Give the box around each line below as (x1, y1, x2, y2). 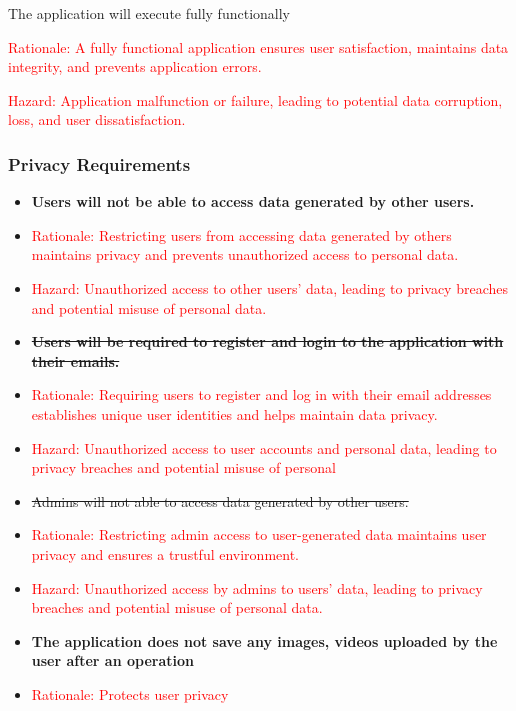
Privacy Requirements (8, 151, 191, 176)
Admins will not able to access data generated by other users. (31, 490, 409, 511)
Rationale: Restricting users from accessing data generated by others (31, 224, 452, 245)
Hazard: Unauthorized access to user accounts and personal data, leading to (31, 437, 497, 458)
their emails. (31, 350, 120, 371)
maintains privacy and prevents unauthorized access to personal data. (31, 244, 459, 265)
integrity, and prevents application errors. (8, 56, 262, 77)
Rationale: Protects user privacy (31, 683, 229, 704)
